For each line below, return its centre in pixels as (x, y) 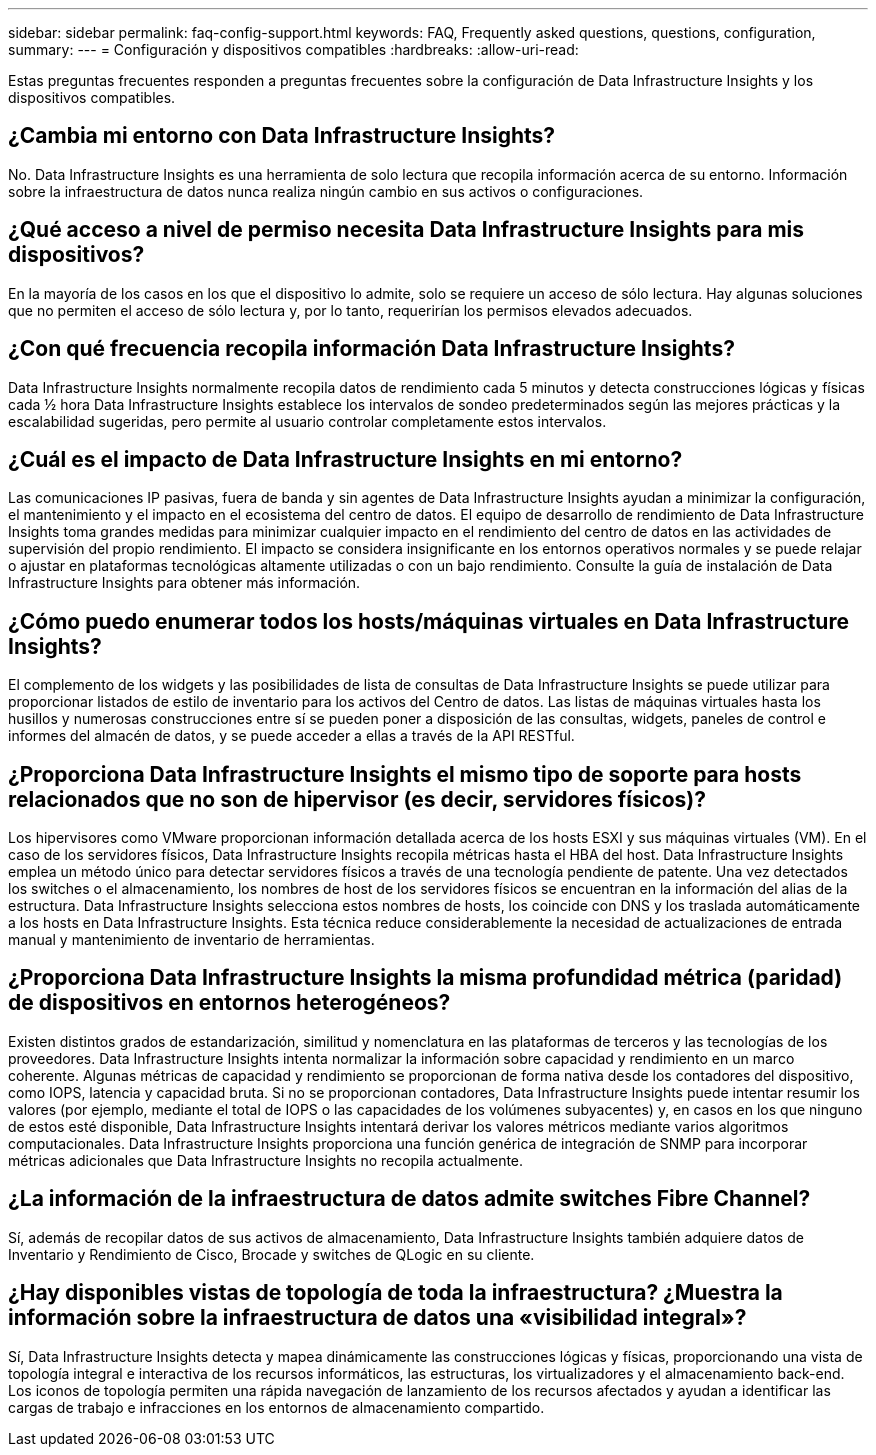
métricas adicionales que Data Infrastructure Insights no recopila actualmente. (266, 1160)
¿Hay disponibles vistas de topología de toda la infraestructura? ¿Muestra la (395, 1293)
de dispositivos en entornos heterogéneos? (229, 1003)
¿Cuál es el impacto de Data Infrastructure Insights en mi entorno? (345, 459)
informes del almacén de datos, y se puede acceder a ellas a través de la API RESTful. (291, 736)
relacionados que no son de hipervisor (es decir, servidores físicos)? (357, 799)
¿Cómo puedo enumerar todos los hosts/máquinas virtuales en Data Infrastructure (428, 621)
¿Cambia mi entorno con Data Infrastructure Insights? (282, 136)
